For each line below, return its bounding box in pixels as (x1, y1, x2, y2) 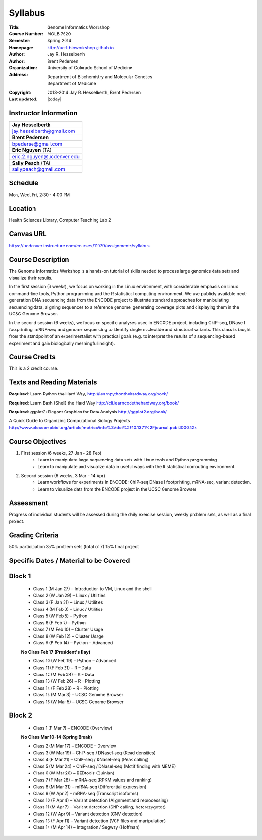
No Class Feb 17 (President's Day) (21, 649, 91, 655)
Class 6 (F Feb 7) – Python (33, 620, 86, 626)
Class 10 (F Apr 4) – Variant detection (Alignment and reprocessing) (33, 797, 168, 803)
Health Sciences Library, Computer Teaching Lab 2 (9, 217, 111, 223)
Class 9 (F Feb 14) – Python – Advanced (33, 640, 113, 646)
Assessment (9, 499, 48, 507)
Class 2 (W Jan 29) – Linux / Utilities (33, 593, 106, 598)
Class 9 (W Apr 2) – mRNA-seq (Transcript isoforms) (33, 791, 138, 796)
